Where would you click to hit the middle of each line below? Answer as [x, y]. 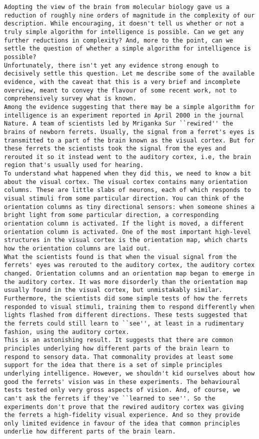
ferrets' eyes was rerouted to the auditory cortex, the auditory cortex [129, 265]
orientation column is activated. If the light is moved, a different [124, 224]
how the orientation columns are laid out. [77, 249]
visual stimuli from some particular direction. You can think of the [124, 199]
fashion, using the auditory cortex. [67, 332]
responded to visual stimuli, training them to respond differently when [129, 307]
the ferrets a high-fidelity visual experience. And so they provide [122, 415]
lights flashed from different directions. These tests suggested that [126, 315]
